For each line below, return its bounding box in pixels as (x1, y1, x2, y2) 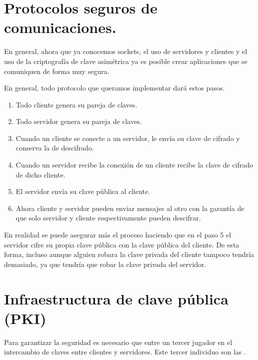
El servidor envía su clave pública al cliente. (15, 186, 150, 196)
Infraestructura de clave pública (4, 288, 228, 308)
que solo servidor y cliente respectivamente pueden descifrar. (15, 212, 201, 223)
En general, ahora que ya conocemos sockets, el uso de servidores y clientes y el (4, 46, 247, 56)
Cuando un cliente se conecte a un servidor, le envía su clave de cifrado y (15, 132, 240, 143)
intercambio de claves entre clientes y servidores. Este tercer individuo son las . (4, 346, 246, 357)
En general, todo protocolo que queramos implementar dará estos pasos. (4, 82, 225, 93)
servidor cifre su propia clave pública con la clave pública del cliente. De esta (4, 239, 239, 249)
